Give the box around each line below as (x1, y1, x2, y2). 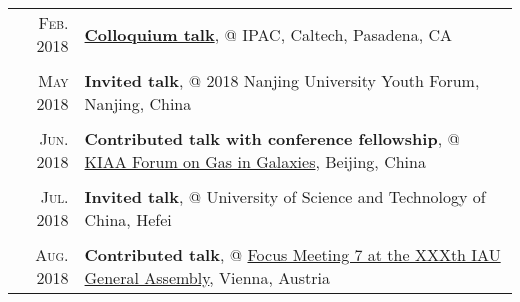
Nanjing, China (84, 92, 192, 115)
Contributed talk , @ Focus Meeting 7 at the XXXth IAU (84, 243, 501, 266)
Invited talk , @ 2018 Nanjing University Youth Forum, (84, 69, 480, 92)
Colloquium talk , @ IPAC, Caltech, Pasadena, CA (84, 22, 453, 46)
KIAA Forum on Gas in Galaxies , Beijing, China (84, 150, 426, 173)
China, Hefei (84, 208, 172, 231)
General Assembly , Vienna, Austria (84, 266, 330, 289)
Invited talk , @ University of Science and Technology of (84, 185, 486, 208)
